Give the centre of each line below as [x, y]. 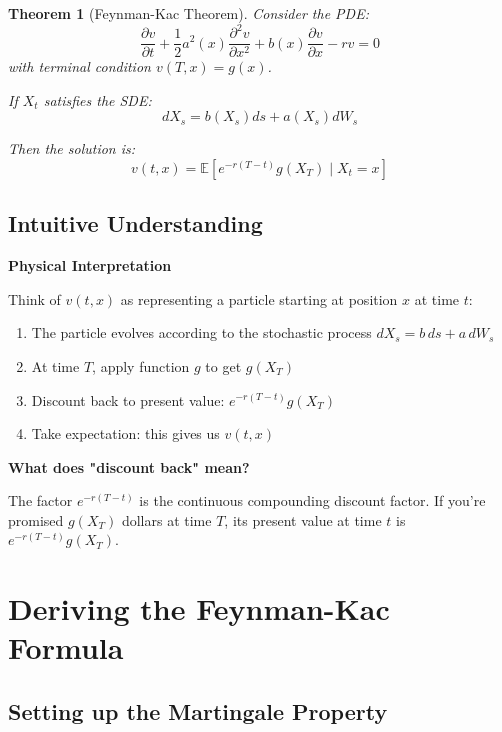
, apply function [141, 365]
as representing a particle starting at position [259, 298]
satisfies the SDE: [97, 99]
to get [223, 365]
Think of [34, 298]
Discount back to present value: [128, 399]
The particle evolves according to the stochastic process [201, 332]
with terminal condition [79, 66]
